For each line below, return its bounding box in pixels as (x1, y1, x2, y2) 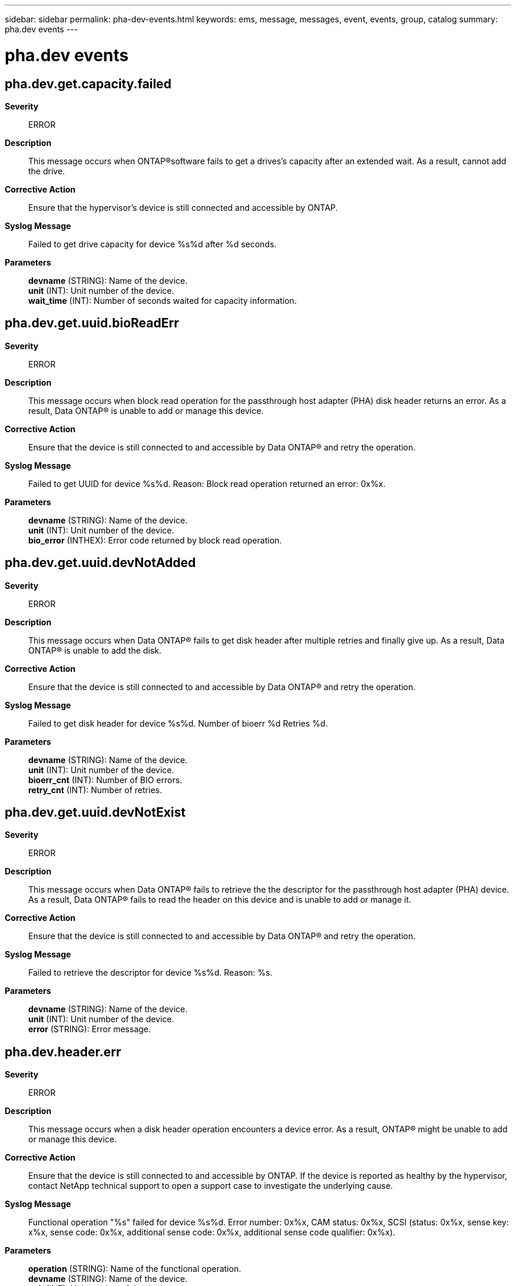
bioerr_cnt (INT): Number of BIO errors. (28, 774, 183, 785)
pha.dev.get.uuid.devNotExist (5, 805, 186, 820)
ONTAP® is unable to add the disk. (28, 645, 161, 655)
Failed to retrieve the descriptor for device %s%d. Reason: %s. (28, 967, 273, 978)
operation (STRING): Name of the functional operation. (28, 1264, 242, 1274)
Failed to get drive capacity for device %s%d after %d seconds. (28, 238, 277, 249)
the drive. (28, 165, 65, 176)
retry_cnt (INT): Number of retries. (28, 784, 162, 795)
